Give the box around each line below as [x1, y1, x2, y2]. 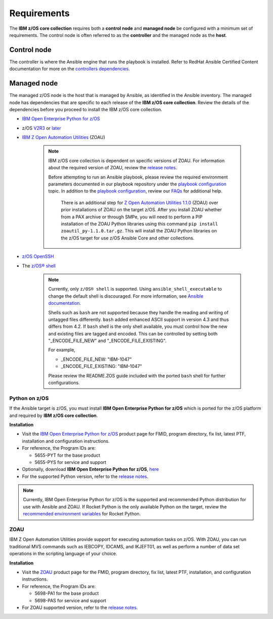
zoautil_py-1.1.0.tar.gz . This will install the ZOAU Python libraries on [61, 228, 217, 234]
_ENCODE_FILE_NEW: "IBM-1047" [61, 356, 132, 362]
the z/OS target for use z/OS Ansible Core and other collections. [61, 235, 195, 241]
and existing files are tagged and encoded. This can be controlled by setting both [48, 330, 218, 337]
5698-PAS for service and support [34, 597, 106, 603]
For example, [48, 347, 76, 353]
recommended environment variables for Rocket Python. [23, 511, 141, 517]
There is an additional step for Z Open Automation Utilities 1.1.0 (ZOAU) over [61, 200, 218, 206]
